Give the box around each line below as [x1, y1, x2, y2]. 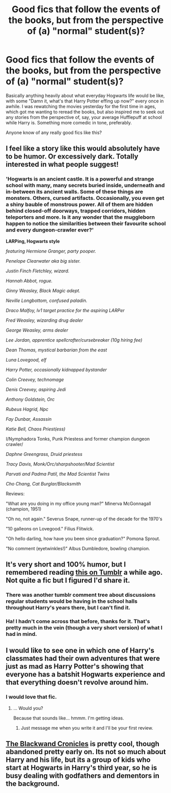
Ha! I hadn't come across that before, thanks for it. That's [6, 618, 150, 625]
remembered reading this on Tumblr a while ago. [6, 568, 163, 577]
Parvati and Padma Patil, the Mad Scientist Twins [6, 471, 110, 477]
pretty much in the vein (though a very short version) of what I [6, 624, 162, 631]
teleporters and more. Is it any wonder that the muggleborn [6, 214, 155, 221]
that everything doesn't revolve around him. [6, 678, 149, 687]
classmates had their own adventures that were [6, 654, 160, 663]
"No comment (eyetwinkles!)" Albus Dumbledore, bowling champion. [6, 545, 150, 551]
